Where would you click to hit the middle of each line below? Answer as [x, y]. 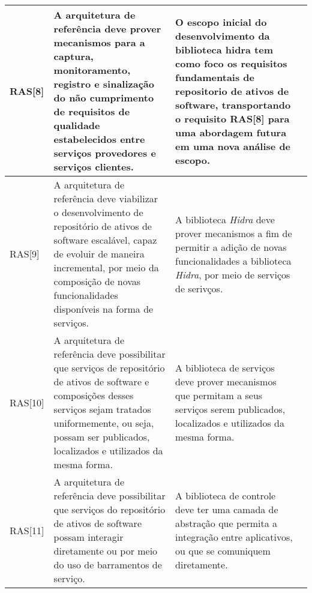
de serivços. [199, 288]
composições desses [94, 395]
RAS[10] [27, 402]
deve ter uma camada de [227, 509]
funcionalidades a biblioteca [233, 260]
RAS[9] [25, 254]
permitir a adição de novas [231, 247]
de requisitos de [92, 111]
